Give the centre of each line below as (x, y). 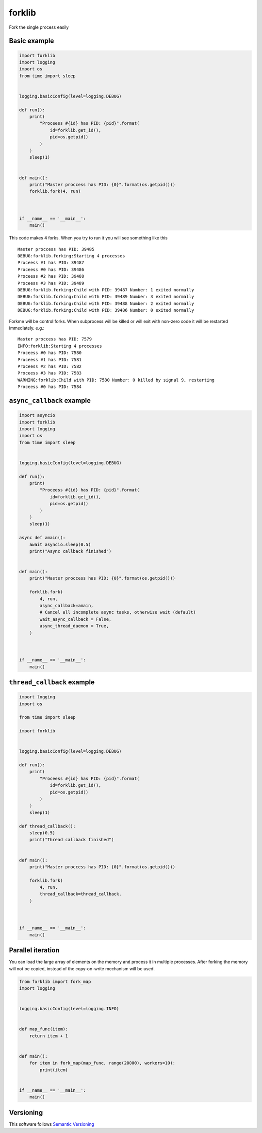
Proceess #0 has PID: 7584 (50, 387)
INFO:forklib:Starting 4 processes (60, 346)
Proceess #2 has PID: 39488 (51, 276)
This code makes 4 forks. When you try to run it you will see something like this (88, 238)
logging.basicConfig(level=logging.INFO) (69, 1009)
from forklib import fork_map (55, 981)
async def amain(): (42, 538)
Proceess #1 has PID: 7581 (50, 360)
